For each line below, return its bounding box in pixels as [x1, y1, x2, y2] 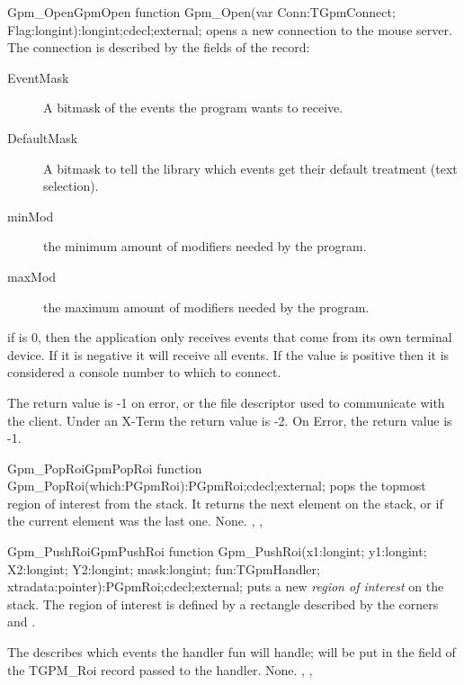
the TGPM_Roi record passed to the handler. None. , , [7, 660, 313, 679]
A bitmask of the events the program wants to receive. [43, 98, 344, 117]
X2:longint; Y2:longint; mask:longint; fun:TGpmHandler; [7, 559, 320, 578]
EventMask [7, 68, 69, 86]
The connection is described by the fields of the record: [7, 38, 310, 57]
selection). [43, 176, 99, 195]
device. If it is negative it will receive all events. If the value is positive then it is [7, 345, 450, 364]
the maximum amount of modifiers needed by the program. [43, 297, 370, 316]
